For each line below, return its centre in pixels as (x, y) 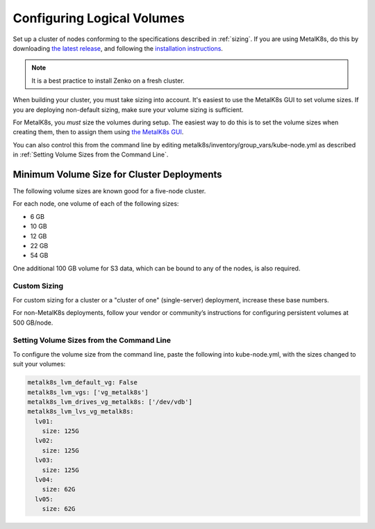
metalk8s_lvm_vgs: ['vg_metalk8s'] (88, 392)
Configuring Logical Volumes (99, 18)
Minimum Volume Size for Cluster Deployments (117, 174)
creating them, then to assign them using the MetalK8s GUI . (98, 132)
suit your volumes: (39, 364)
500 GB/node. (33, 323)
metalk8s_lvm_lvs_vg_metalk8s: (81, 412)
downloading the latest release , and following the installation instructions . (118, 48)
